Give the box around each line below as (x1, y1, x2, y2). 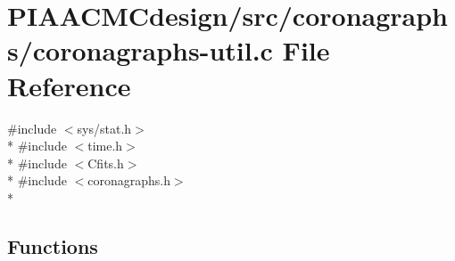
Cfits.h (87, 153, 124, 172)
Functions (7, 232, 98, 259)
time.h (87, 136, 123, 155)
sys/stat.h (77, 118, 132, 137)
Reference (7, 67, 131, 103)
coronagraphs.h (87, 171, 170, 190)
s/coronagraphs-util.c (7, 32, 273, 69)
